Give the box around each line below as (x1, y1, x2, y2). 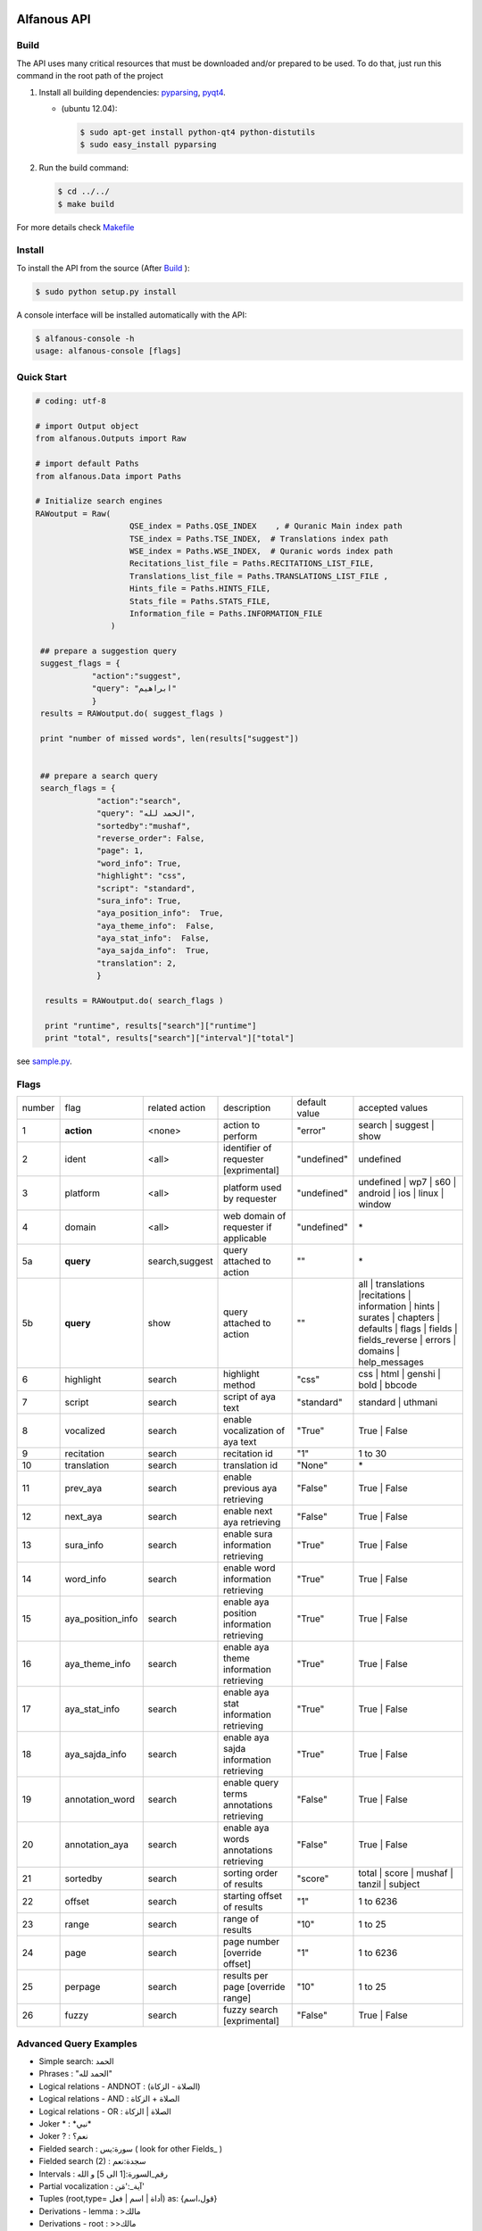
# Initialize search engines (35, 496, 163, 506)
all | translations (358, 1278, 426, 1290)
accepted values (358, 1102, 428, 1115)
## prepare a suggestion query (40, 646, 178, 656)
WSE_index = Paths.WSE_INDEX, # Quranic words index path (129, 545, 394, 556)
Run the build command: (38, 162, 129, 173)
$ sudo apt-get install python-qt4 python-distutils (79, 127, 316, 137)
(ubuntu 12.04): (61, 103, 118, 113)
